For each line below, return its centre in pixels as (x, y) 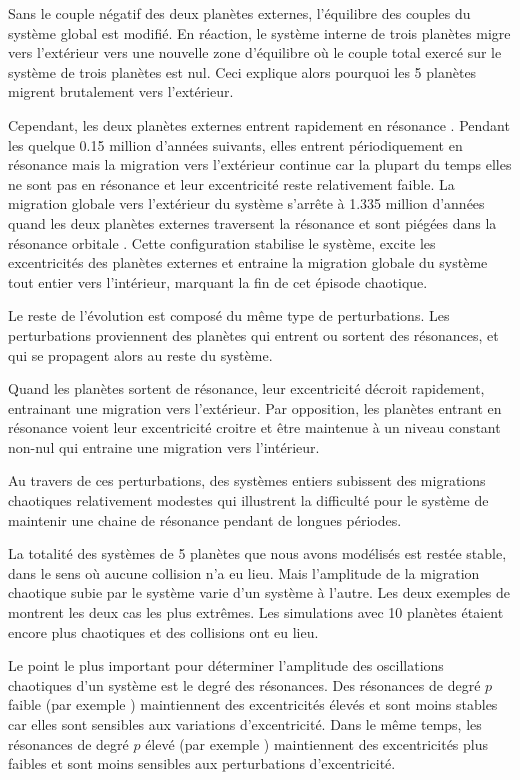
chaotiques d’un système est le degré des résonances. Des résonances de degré (244, 684)
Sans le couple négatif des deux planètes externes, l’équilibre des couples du (239, 13)
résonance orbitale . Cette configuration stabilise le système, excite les (222, 242)
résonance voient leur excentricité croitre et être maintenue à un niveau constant (254, 427)
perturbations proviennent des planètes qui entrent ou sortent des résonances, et (253, 334)
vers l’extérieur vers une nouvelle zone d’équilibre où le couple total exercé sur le (255, 52)
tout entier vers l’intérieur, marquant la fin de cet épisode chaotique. (218, 281)
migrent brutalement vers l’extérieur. (121, 91)
